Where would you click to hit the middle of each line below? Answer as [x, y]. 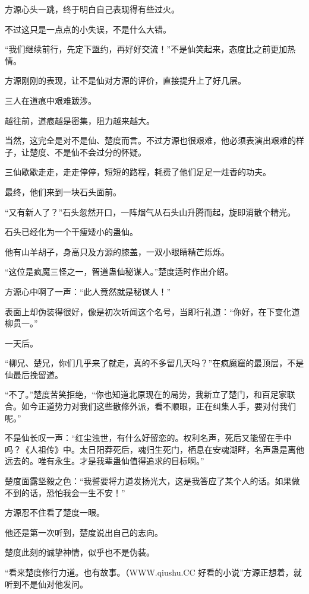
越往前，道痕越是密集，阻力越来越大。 [80, 120]
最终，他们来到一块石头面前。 [63, 191]
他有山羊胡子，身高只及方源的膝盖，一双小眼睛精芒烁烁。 [117, 251]
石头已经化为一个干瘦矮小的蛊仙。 [71, 232]
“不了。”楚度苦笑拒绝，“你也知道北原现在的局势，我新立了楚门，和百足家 [146, 394]
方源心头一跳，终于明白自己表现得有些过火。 [92, 9]
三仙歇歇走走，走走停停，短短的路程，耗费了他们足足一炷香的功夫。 [138, 172]
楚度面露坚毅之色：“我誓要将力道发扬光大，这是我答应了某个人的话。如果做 [152, 481]
